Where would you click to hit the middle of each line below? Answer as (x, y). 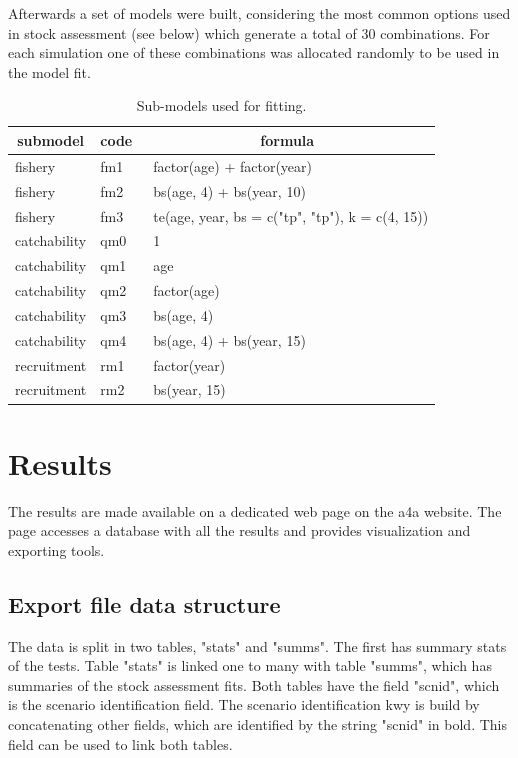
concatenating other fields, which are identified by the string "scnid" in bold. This (257, 723)
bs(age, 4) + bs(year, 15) (229, 339)
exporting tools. (56, 549)
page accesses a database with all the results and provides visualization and (239, 530)
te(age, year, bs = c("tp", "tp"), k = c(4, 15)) (291, 215)
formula (287, 139)
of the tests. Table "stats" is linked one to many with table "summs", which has (250, 665)
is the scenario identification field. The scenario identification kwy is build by (244, 704)
